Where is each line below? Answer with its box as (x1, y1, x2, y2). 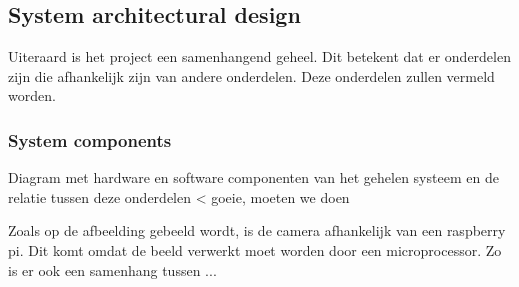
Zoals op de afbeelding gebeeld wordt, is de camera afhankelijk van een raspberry (8, 220, 506, 241)
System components (8, 127, 172, 152)
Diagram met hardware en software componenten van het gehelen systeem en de (8, 167, 499, 188)
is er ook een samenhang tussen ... (8, 259, 217, 280)
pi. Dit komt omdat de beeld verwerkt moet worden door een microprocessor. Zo (8, 239, 502, 260)
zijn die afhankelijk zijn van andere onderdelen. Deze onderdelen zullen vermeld (8, 65, 495, 86)
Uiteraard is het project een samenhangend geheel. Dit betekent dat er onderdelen (8, 46, 511, 67)
